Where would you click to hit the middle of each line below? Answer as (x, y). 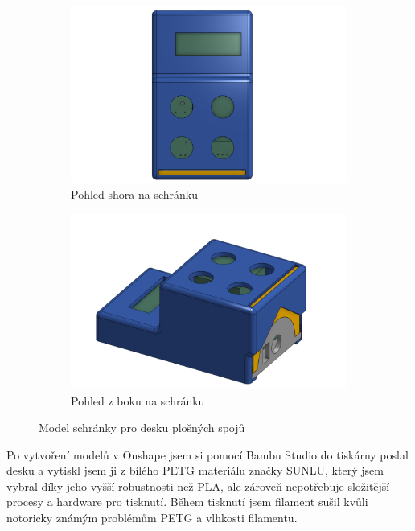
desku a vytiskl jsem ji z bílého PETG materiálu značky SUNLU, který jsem (195, 470)
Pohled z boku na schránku (138, 400)
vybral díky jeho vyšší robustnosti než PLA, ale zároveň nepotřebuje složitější (198, 486)
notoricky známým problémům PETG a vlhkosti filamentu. (152, 518)
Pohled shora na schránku (134, 193)
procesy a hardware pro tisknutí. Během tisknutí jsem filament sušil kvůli (187, 502)
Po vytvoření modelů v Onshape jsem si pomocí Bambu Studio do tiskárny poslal (207, 454)
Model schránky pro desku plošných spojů (142, 428)
